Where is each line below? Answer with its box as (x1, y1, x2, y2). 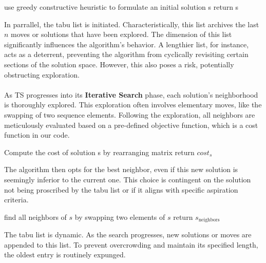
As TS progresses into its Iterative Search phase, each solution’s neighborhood (4, 89, 258, 100)
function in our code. (4, 129, 70, 140)
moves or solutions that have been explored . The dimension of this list (11, 29, 232, 40)
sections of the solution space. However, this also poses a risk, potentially (4, 59, 234, 69)
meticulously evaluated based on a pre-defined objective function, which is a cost (4, 119, 258, 130)
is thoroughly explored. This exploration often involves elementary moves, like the (4, 99, 262, 110)
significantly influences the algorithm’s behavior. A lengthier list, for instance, (4, 39, 249, 49)
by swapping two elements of (74, 211, 165, 222)
